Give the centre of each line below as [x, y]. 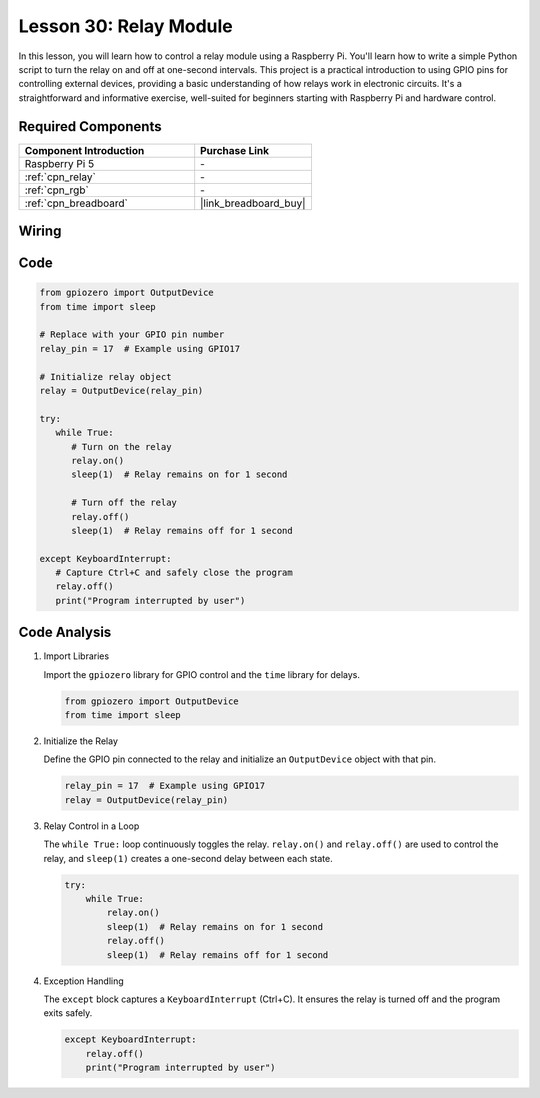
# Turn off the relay [124, 503]
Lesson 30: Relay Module [126, 26]
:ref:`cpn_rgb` [56, 190]
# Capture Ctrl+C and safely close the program [174, 573]
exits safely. [68, 1013]
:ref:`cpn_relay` [60, 177]
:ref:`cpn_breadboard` [76, 203]
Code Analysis [65, 632]
